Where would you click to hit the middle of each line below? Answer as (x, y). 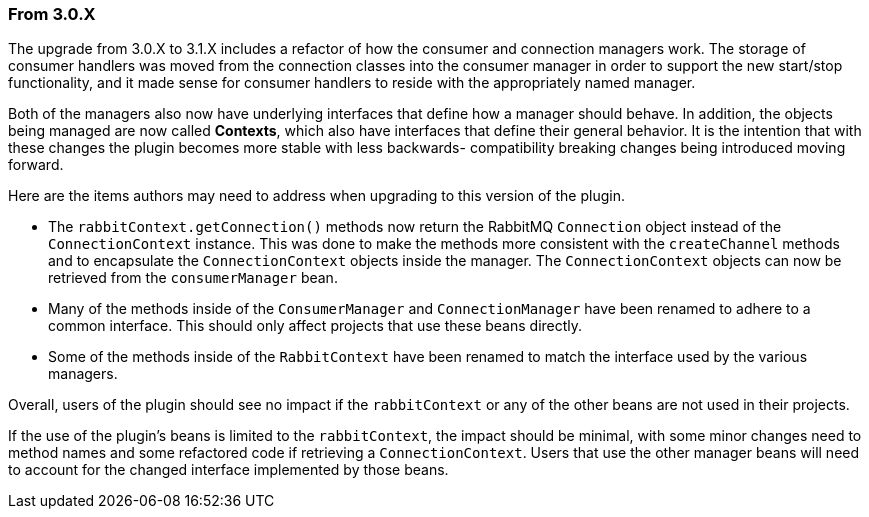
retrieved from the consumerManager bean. (193, 278)
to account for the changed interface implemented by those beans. (228, 470)
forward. (36, 165)
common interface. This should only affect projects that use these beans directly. (315, 326)
